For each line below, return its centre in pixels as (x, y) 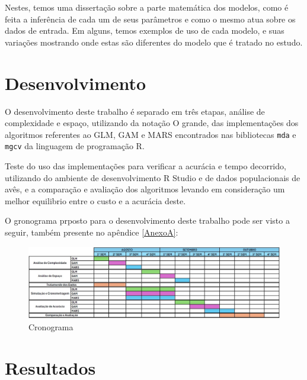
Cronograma (51, 326)
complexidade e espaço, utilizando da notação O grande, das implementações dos (152, 123)
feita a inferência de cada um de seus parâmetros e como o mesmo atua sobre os (150, 19)
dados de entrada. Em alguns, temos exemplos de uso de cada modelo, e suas (145, 30)
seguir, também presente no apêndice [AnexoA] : (92, 232)
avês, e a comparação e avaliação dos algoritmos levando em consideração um (145, 189)
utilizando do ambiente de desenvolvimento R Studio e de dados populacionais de (153, 177)
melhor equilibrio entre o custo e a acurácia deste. (95, 200)
